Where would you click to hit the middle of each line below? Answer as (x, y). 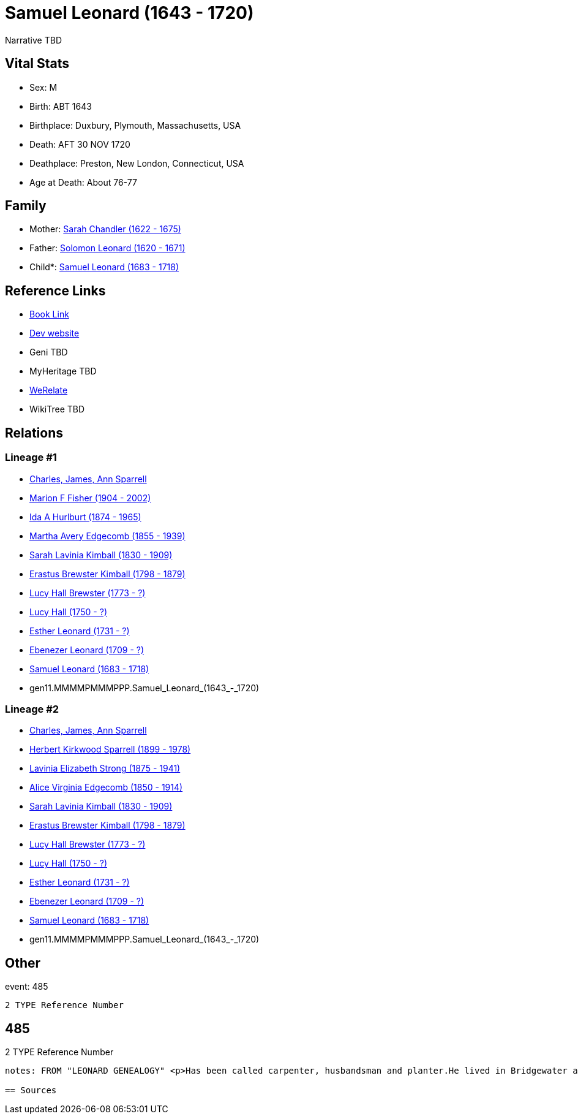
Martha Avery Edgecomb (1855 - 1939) (107, 536)
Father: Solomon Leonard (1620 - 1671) (107, 248)
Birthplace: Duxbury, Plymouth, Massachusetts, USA (135, 125)
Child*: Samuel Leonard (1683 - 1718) (104, 267)
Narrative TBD (33, 40)
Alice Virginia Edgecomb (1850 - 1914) (106, 787)
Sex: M (43, 87)
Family (26, 206)
